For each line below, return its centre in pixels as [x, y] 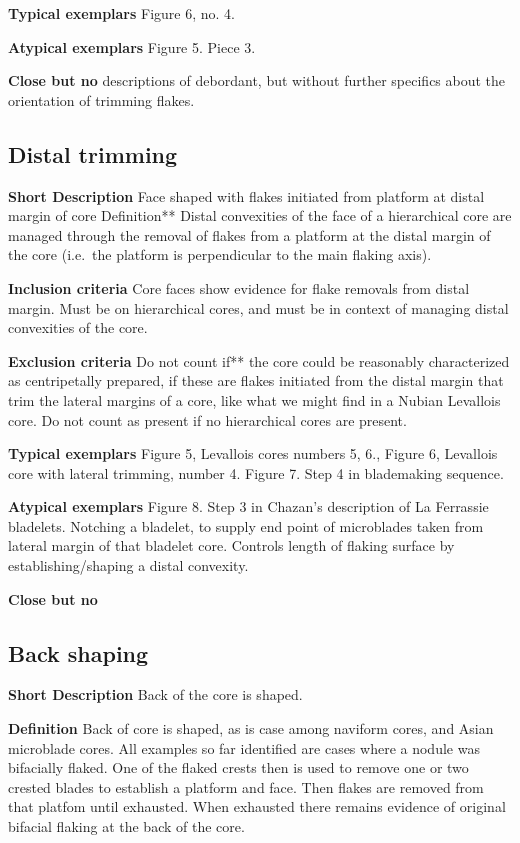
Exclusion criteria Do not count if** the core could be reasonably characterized [259, 360]
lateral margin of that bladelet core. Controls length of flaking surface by [231, 545]
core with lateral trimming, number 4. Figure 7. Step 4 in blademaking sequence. [256, 472]
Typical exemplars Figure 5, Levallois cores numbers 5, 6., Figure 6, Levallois [253, 453]
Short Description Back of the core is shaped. [155, 694]
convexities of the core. [78, 327]
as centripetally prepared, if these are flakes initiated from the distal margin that [256, 380]
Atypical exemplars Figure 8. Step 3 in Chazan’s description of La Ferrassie [248, 506]
